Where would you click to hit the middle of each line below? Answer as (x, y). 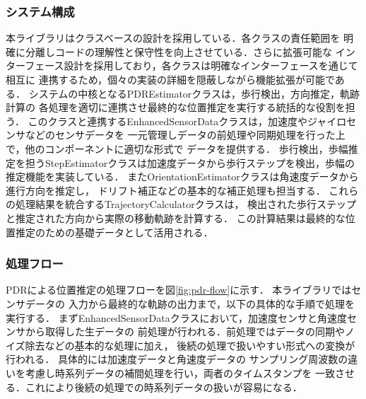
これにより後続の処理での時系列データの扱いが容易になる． (164, 387)
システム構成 (40, 11)
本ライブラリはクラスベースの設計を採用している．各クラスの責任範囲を (173, 38)
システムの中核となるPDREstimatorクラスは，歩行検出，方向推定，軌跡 (194, 93)
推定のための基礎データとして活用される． (114, 232)
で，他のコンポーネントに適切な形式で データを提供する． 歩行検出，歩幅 (177, 148)
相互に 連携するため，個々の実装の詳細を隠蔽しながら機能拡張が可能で (170, 79)
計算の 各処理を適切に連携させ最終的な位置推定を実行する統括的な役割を (176, 107)
